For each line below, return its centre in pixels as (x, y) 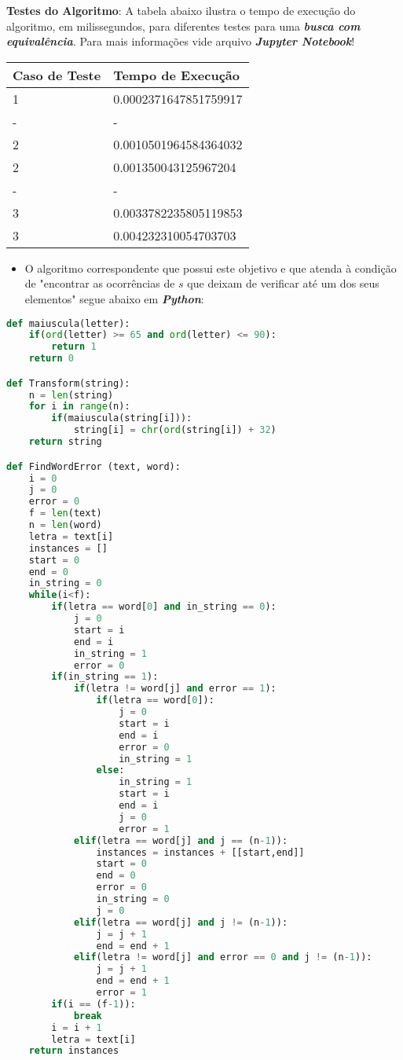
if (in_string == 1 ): (105, 677)
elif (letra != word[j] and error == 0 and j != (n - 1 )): (223, 957)
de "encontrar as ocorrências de (100, 283)
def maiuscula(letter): (68, 323)
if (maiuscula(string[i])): (122, 418)
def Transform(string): (68, 383)
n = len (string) (71, 395)
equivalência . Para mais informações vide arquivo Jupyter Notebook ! (181, 41)
